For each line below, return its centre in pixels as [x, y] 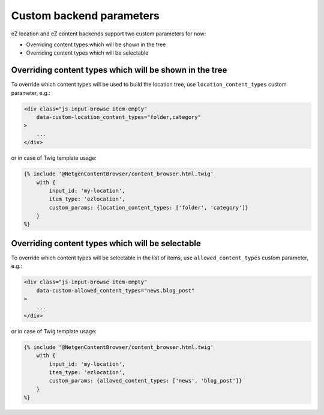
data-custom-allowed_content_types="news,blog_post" [115, 290]
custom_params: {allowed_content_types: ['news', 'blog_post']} [145, 381]
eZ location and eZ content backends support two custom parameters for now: [109, 34]
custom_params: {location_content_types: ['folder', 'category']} [149, 207]
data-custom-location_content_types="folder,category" [118, 117]
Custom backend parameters [85, 16]
